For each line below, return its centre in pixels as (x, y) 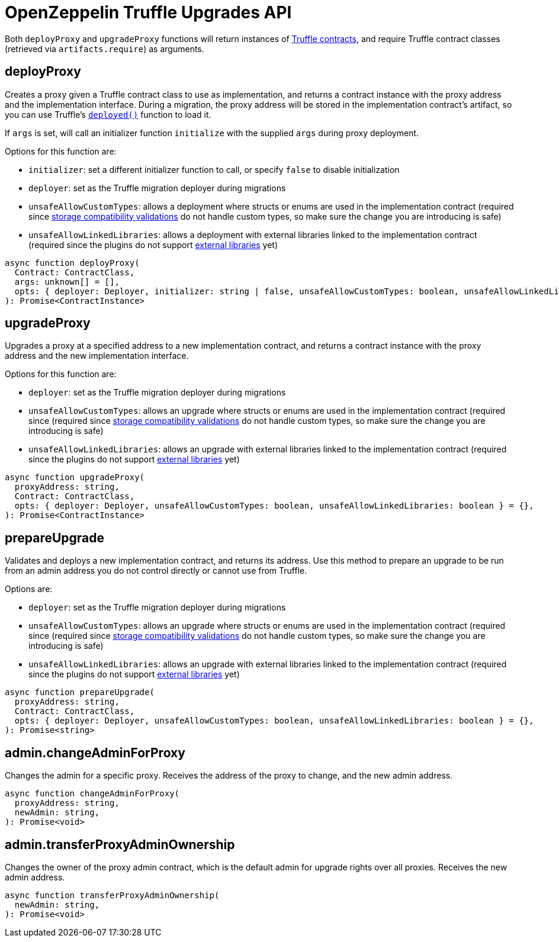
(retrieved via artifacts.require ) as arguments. (105, 49)
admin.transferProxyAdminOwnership (120, 844)
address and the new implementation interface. (97, 356)
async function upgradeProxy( (75, 478)
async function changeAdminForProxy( (92, 794)
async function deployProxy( (72, 263)
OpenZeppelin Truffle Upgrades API (148, 12)
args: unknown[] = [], (67, 282)
